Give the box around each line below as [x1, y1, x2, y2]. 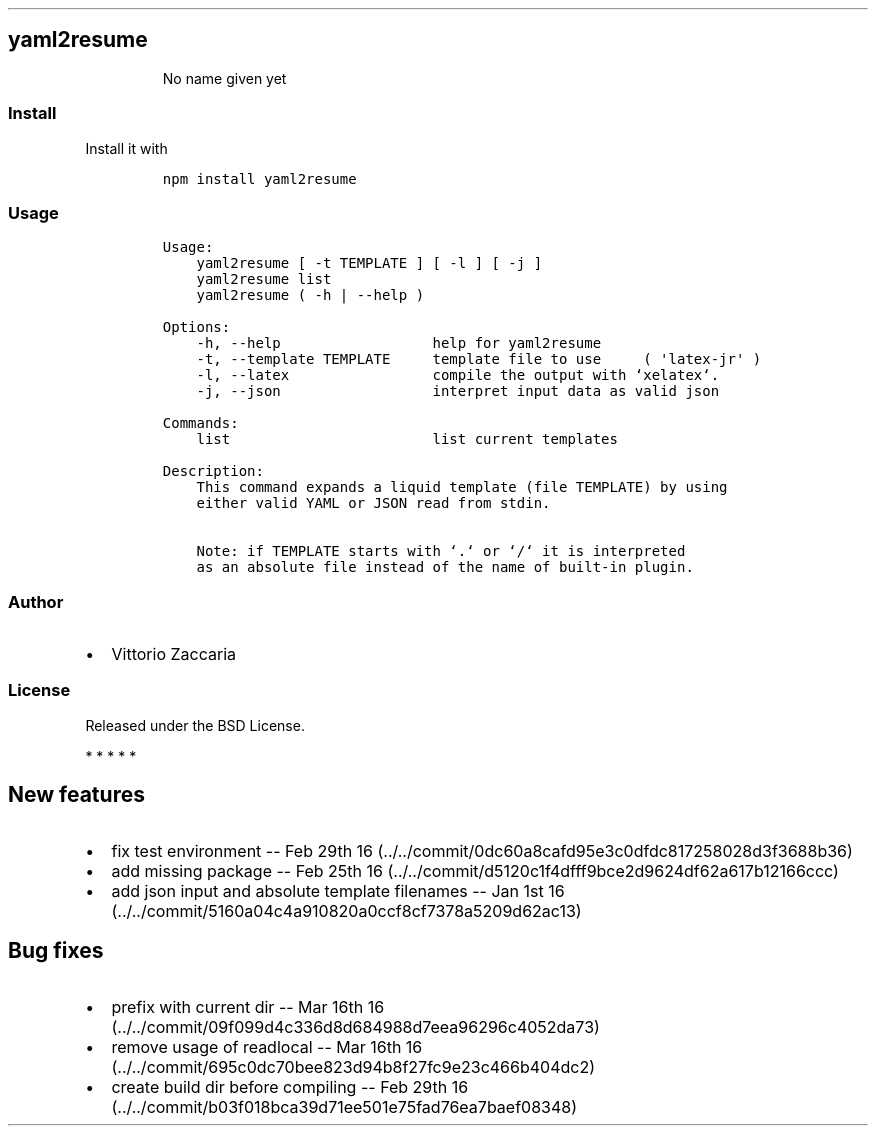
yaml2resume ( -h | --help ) [196, 287, 425, 304]
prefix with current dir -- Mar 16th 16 [111, 996, 385, 1017]
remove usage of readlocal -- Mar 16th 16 [111, 1036, 423, 1057]
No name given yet [162, 69, 287, 87]
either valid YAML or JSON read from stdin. [196, 495, 551, 512]
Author [8, 591, 64, 612]
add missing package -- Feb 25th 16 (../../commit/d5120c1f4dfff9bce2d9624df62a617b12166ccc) [111, 860, 839, 881]
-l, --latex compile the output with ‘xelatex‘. [196, 367, 720, 384]
